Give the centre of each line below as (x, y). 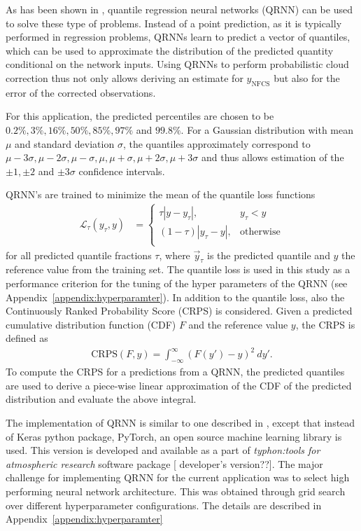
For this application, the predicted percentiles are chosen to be (140, 116)
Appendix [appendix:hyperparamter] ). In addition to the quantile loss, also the (175, 297)
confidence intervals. (122, 171)
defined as (27, 338)
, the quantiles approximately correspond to (217, 143)
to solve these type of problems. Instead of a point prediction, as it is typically (174, 23)
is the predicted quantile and (269, 255)
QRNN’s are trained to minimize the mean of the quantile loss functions (161, 194)
